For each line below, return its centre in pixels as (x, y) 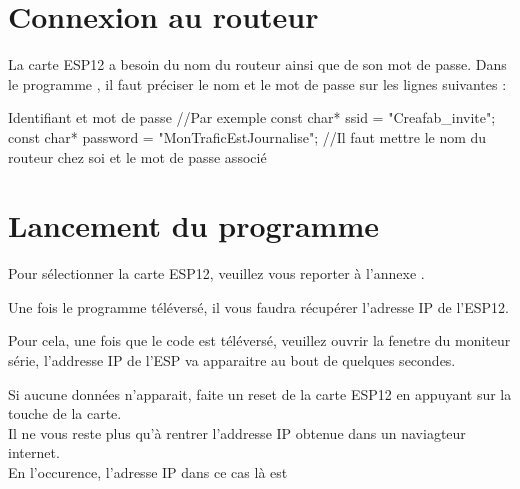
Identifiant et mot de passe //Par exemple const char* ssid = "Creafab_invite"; (252, 117)
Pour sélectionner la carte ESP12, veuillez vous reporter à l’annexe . (216, 273)
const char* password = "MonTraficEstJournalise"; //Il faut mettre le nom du (247, 136)
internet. (34, 452)
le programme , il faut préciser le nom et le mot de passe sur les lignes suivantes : (257, 83)
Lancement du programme (194, 225)
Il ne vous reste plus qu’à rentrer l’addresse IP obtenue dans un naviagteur (237, 432)
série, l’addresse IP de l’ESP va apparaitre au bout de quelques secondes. (232, 360)
